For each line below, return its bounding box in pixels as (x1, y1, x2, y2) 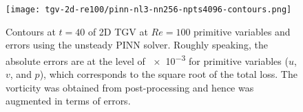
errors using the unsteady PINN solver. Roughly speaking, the (6, 38, 268, 52)
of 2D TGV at (87, 24, 148, 38)
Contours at (6, 24, 56, 38)
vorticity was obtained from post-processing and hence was (6, 80, 254, 94)
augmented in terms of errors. (6, 94, 131, 108)
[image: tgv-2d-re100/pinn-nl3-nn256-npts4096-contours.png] (6, 5, 292, 14)
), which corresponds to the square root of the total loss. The (39, 67, 297, 81)
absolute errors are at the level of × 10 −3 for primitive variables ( (6, 51, 289, 68)
